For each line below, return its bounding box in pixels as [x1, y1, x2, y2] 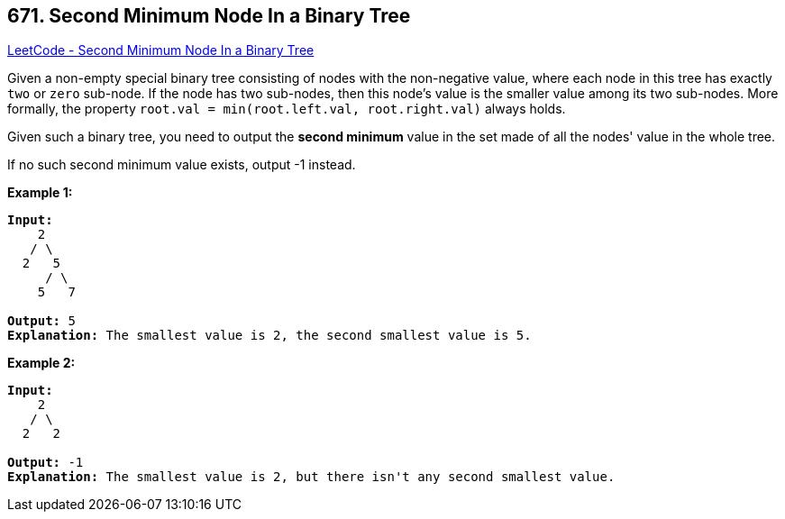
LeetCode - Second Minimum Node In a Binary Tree [7, 42, 315, 59]
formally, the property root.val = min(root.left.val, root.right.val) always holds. [7, 101, 566, 117]
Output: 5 [7, 314, 76, 329]
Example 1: [7, 185, 73, 201]
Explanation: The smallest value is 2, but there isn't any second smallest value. [7, 469, 616, 485]
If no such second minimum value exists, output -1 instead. [7, 157, 356, 173]
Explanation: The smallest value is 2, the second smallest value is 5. [7, 328, 532, 343]
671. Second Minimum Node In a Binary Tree [7, 5, 411, 27]
